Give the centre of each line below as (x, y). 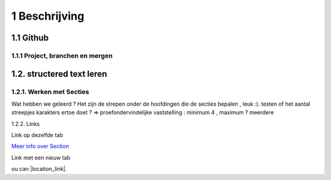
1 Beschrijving (48, 16)
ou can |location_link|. (39, 169)
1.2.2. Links (25, 123)
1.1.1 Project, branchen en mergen (62, 55)
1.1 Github (30, 38)
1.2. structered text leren (59, 74)
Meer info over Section (40, 146)
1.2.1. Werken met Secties (50, 92)
